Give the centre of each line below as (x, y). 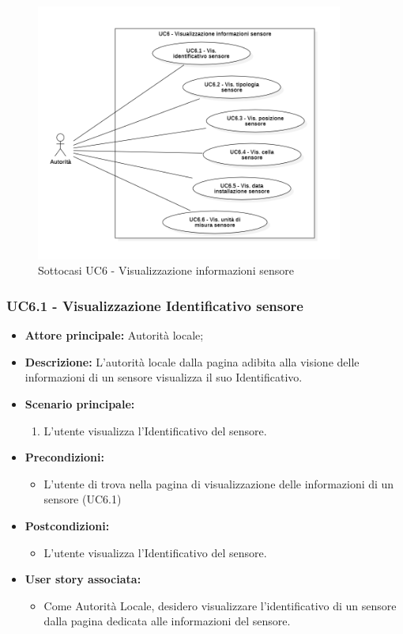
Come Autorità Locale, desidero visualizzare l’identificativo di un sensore (220, 605)
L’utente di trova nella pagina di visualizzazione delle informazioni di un (219, 483)
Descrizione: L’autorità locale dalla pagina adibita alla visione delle (192, 361)
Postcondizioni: (67, 525)
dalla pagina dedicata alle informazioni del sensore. (167, 621)
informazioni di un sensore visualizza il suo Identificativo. (164, 377)
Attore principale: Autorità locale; (114, 335)
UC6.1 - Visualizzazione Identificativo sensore (155, 305)
